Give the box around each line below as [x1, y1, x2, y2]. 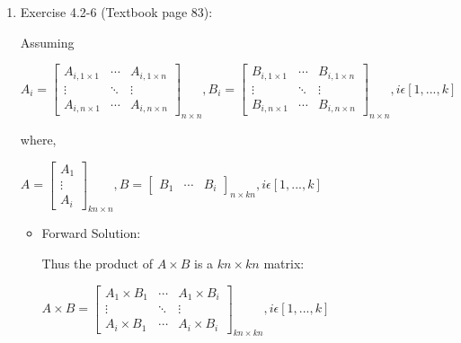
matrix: [263, 253, 305, 272]
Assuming [20, 32, 75, 51]
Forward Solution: [41, 224, 141, 242]
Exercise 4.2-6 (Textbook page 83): [20, 3, 213, 21]
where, [20, 129, 57, 148]
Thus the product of [41, 253, 154, 272]
